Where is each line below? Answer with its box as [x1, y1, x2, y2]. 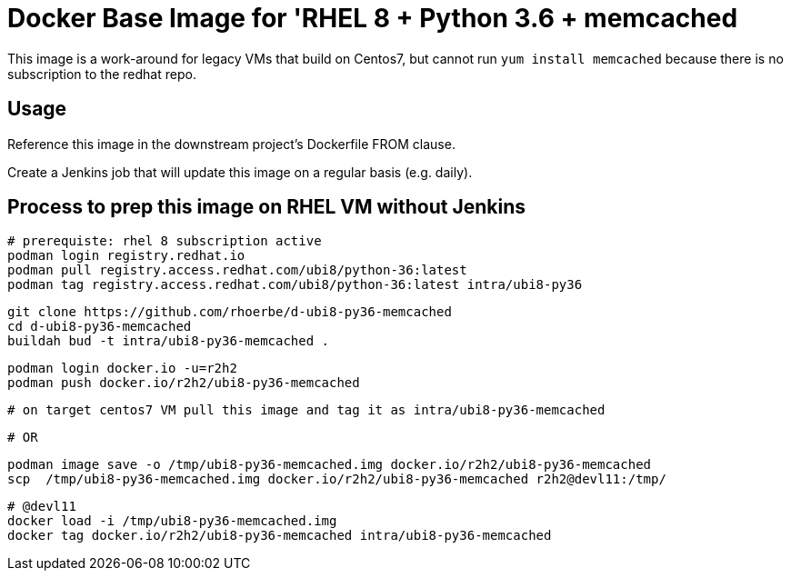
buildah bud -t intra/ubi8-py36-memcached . [7, 334, 330, 349]
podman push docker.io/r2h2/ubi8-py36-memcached [7, 375, 360, 391]
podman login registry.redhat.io [7, 248, 245, 264]
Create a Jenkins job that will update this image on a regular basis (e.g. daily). [7, 164, 473, 180]
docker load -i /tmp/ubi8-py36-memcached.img [7, 513, 337, 529]
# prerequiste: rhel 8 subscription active [7, 234, 322, 249]
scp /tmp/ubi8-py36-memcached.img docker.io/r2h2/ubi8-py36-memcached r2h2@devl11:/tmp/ [7, 472, 666, 487]
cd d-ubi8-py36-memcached [7, 319, 192, 334]
